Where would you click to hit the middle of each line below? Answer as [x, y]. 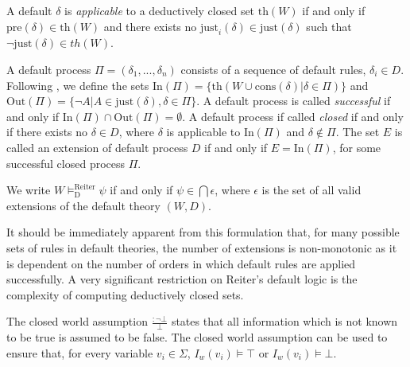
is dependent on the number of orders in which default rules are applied [181, 263]
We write [29, 190]
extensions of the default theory [83, 205]
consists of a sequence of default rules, [273, 69]
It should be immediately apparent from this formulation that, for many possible [203, 232]
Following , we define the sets [78, 85]
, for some [357, 147]
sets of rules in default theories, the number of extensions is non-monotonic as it [202, 247]
